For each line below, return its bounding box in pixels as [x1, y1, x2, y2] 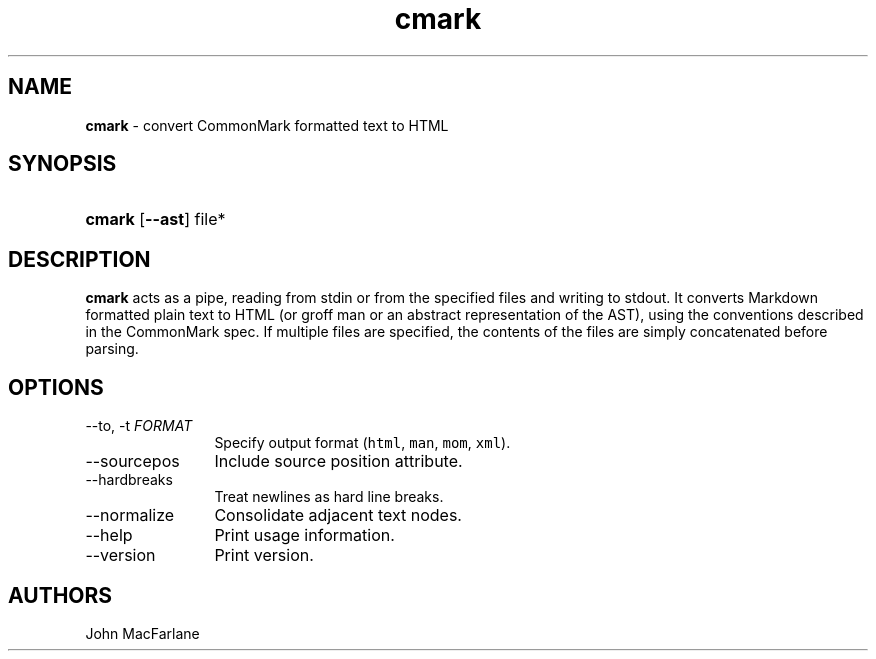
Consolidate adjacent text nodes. [214, 505, 462, 526]
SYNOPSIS [8, 151, 117, 177]
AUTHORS [8, 582, 113, 608]
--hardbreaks [85, 471, 173, 489]
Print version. [214, 545, 314, 566]
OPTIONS [8, 374, 104, 400]
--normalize [85, 505, 175, 526]
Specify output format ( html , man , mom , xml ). [214, 434, 511, 452]
